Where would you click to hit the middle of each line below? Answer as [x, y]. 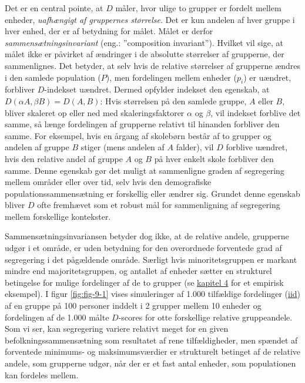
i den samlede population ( [53, 77]
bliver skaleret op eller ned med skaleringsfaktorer [95, 112]
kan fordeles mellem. [42, 374]
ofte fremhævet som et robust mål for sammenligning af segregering [159, 205]
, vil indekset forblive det [256, 112]
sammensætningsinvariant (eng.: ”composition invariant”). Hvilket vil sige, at [144, 42]
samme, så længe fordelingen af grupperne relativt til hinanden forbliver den [142, 124]
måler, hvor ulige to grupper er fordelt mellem [198, 8]
